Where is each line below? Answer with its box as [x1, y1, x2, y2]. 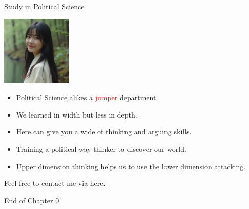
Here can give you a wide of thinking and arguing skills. [16, 126, 192, 137]
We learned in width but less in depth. [16, 109, 137, 120]
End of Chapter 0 [4, 195, 59, 205]
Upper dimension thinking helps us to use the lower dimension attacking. [16, 160, 246, 171]
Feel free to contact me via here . [4, 178, 106, 189]
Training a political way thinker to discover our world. [16, 143, 186, 154]
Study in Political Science [4, 1, 85, 11]
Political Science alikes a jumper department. [16, 92, 158, 103]
